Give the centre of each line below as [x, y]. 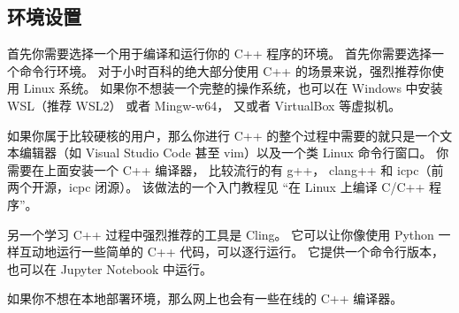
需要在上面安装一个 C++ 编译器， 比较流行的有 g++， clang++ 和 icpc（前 [226, 169]
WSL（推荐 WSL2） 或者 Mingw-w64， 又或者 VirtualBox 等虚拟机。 [204, 105]
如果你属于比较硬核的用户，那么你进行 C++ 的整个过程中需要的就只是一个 [224, 135]
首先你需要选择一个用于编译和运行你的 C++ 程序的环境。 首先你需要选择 [219, 53]
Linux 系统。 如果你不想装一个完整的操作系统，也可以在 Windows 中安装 [233, 88]
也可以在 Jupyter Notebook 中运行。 [110, 268]
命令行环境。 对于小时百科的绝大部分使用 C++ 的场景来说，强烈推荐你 [225, 70]
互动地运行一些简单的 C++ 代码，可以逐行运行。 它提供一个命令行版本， [231, 252]
